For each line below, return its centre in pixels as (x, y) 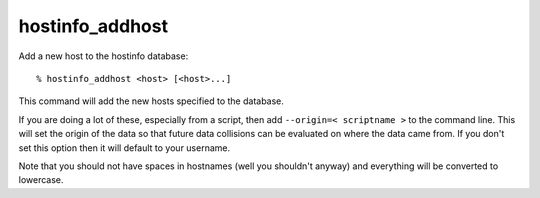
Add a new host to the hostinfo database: (103, 56)
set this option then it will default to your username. (124, 147)
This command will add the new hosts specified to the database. (151, 101)
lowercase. (41, 180)
